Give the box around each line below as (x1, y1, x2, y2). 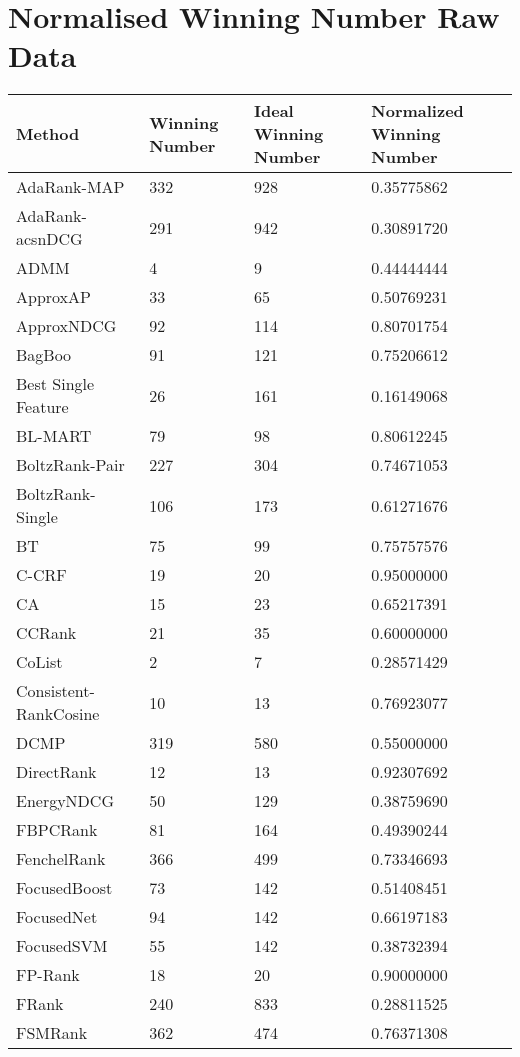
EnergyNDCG (16, 789, 114, 813)
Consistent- (16, 679, 95, 703)
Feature (16, 395, 69, 419)
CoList (16, 650, 63, 674)
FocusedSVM (16, 934, 108, 958)
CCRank (16, 621, 77, 645)
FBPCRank (16, 818, 98, 842)
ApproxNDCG (16, 314, 117, 338)
